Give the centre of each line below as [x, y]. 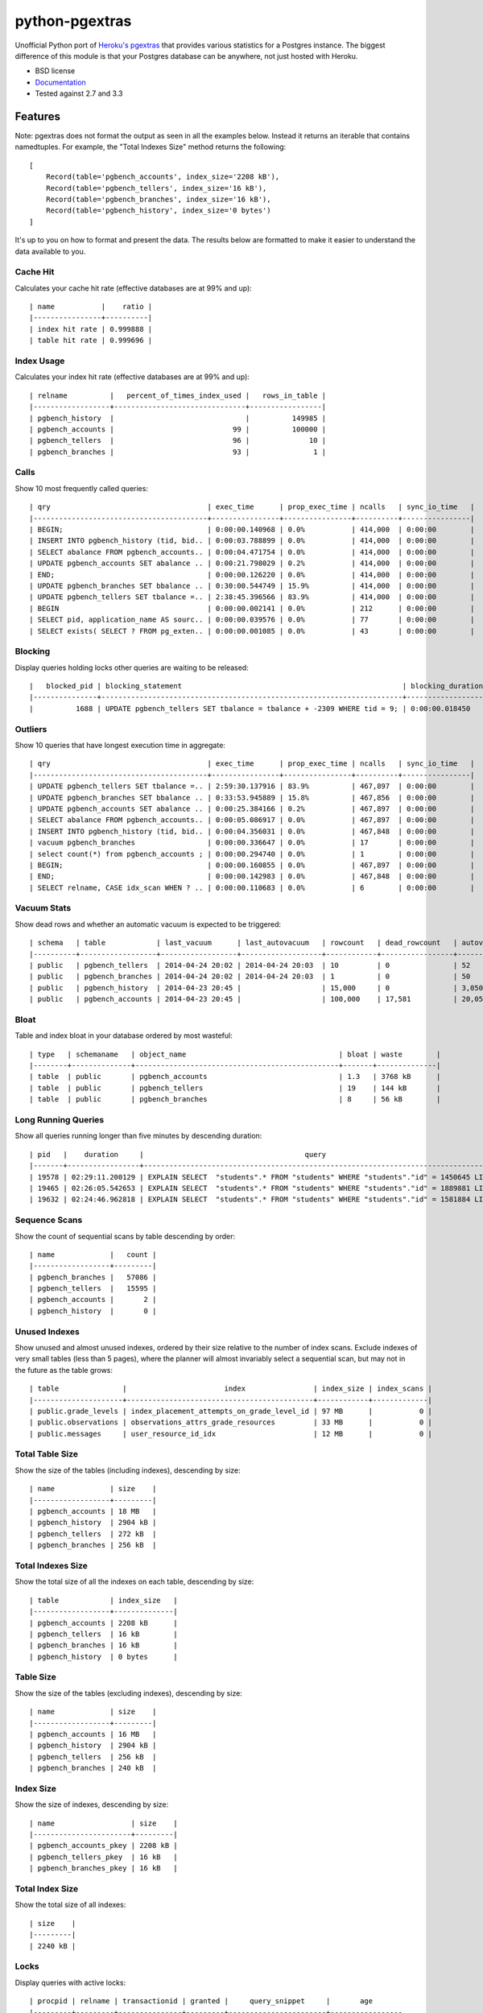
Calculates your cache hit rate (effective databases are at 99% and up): [134, 288]
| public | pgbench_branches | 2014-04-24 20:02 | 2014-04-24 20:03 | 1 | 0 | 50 [250, 977]
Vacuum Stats [43, 908]
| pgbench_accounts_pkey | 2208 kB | [104, 1846]
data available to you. [50, 251]
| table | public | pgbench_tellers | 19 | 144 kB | [235, 1088]
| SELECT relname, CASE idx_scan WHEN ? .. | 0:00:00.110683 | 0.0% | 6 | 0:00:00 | [252, 887]
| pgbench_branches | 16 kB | [104, 1645]
